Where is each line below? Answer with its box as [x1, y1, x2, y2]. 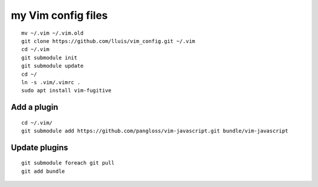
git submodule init [21, 54, 78, 61]
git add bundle [21, 168, 65, 175]
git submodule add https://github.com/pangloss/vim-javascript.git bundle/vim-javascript [21, 128, 289, 135]
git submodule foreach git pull [21, 159, 115, 166]
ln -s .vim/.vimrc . [21, 79, 81, 85]
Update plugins [11, 142, 68, 152]
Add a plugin [11, 102, 58, 112]
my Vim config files [11, 9, 108, 22]
